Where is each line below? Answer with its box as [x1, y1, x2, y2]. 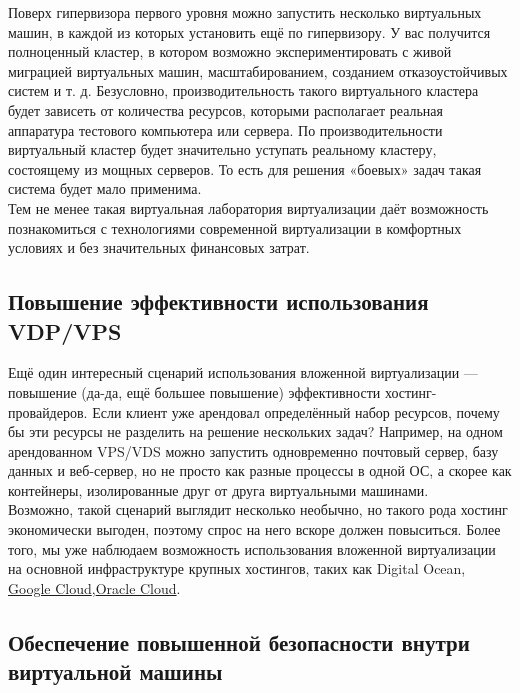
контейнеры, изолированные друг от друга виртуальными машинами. [8, 479, 429, 500]
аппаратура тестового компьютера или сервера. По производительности [8, 119, 443, 140]
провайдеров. [8, 401, 88, 422]
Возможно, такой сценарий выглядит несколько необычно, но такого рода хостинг [8, 499, 508, 520]
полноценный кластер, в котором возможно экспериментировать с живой [8, 41, 452, 62]
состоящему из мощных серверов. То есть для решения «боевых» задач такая [8, 158, 482, 179]
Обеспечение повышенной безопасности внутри [8, 626, 470, 657]
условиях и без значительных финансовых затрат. [8, 237, 310, 258]
